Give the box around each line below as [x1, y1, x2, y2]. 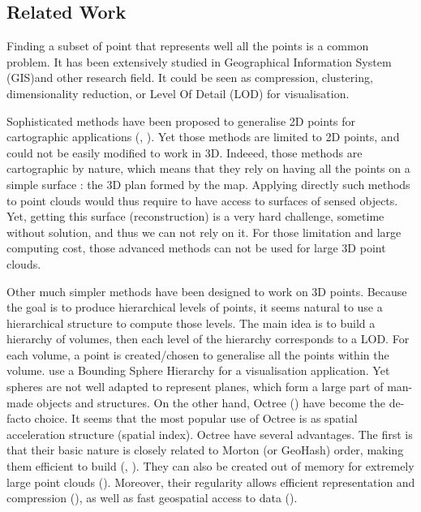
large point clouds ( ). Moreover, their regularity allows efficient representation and [6, 473, 415, 490]
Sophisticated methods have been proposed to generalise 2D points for [6, 112, 356, 129]
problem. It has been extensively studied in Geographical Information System [6, 53, 392, 70]
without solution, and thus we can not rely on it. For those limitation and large [6, 223, 402, 240]
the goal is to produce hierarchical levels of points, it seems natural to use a [6, 299, 383, 316]
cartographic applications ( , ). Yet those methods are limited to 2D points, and [6, 128, 400, 145]
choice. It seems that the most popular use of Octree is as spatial [34, 410, 358, 427]
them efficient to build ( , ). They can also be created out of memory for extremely [6, 458, 415, 475]
